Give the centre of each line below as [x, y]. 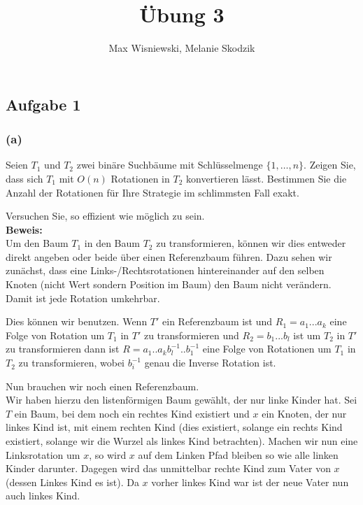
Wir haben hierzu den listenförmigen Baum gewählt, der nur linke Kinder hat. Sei [181, 400]
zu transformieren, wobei [72, 363]
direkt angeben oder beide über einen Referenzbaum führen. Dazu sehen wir [169, 256]
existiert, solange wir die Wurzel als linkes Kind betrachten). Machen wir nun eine [182, 441]
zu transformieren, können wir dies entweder [251, 243]
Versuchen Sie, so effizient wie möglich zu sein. [105, 216]
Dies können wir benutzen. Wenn [77, 321]
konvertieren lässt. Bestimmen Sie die [266, 178]
